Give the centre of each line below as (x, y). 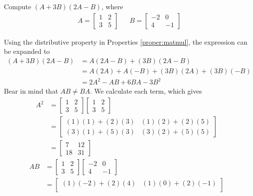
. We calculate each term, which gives (146, 91)
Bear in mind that (31, 91)
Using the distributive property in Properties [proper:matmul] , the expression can (126, 41)
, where (112, 6)
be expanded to (27, 51)
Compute (18, 6)
